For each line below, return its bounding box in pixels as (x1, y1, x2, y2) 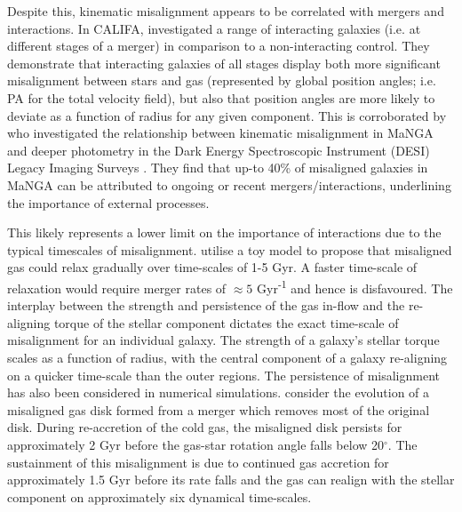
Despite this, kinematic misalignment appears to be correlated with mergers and (7, 2, 444, 20)
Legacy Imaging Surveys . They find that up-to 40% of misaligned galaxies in (7, 158, 428, 177)
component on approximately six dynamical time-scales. (7, 487, 312, 506)
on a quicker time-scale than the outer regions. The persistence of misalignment (7, 365, 440, 384)
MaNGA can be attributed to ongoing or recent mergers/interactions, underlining (7, 175, 451, 194)
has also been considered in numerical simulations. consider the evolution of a (7, 383, 430, 402)
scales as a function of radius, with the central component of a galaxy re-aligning (7, 348, 448, 366)
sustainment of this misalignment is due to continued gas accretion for (7, 452, 389, 471)
